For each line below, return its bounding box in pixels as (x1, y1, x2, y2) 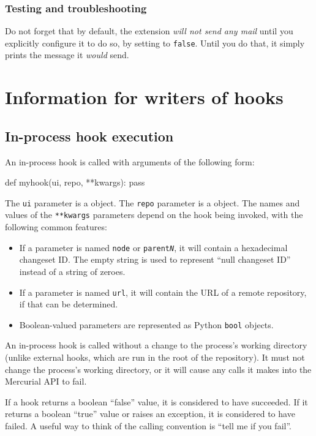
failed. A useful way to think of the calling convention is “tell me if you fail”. (5, 419, 292, 432)
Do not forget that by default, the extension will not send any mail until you (5, 24, 293, 37)
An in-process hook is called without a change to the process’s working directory (5, 339, 307, 351)
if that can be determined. (19, 298, 118, 310)
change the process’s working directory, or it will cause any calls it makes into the (5, 363, 312, 375)
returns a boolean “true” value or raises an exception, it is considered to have (5, 407, 295, 420)
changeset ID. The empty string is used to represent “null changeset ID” (19, 253, 291, 266)
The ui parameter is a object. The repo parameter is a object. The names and (5, 196, 300, 209)
